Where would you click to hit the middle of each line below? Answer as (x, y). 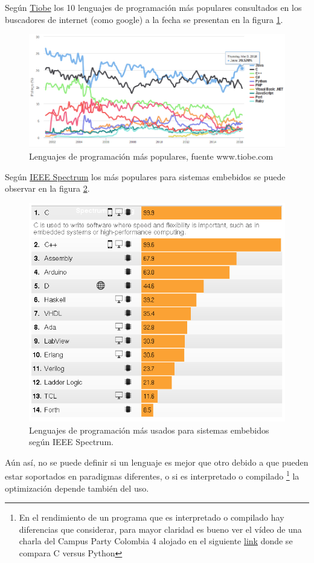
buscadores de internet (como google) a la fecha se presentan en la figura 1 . (144, 19)
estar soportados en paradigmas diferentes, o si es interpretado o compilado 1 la (152, 475)
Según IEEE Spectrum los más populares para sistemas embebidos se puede (145, 176)
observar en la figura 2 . (47, 188)
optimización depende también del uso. (77, 488)
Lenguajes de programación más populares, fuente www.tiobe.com (151, 156)
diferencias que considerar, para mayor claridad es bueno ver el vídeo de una (160, 529)
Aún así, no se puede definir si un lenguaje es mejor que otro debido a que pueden (157, 462)
